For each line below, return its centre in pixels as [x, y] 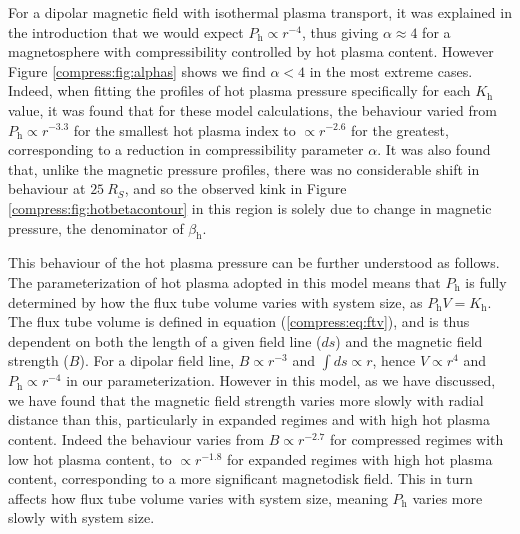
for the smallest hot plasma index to [184, 129]
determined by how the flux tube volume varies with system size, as [215, 301]
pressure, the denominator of [96, 227]
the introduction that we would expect [126, 31]
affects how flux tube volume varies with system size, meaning [198, 497]
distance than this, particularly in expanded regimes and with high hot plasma [249, 419]
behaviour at [47, 188]
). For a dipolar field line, [157, 360]
